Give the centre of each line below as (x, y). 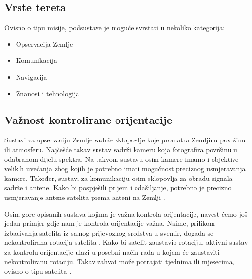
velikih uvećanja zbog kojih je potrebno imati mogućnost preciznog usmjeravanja (125, 169)
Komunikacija (36, 60)
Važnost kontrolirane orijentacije (88, 119)
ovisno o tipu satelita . (38, 271)
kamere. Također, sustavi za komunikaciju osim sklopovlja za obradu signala (118, 178)
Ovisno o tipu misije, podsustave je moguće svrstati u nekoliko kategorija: (115, 28)
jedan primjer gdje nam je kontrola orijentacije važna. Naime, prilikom (110, 223)
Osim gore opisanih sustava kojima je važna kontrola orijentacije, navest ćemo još (126, 213)
